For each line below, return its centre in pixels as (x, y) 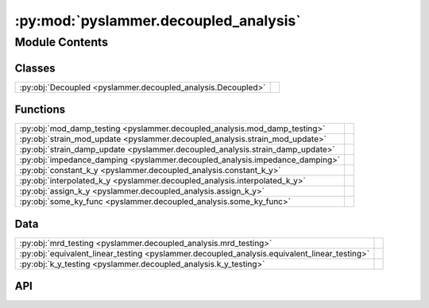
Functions (40, 110)
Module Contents (62, 42)
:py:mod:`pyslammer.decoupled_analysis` (158, 21)
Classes (35, 68)
